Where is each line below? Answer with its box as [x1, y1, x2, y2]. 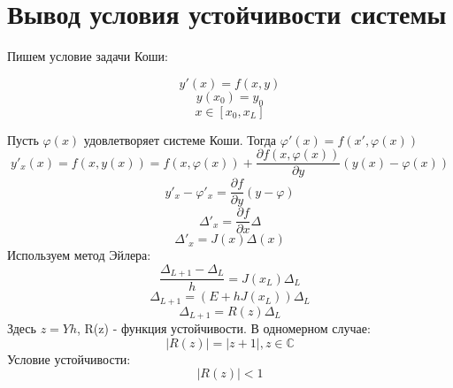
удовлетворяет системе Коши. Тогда [83, 130, 277, 148]
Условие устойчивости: [7, 349, 131, 368]
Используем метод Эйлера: [7, 246, 151, 264]
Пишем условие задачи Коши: [7, 47, 168, 65]
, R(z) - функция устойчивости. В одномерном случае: [77, 319, 371, 338]
